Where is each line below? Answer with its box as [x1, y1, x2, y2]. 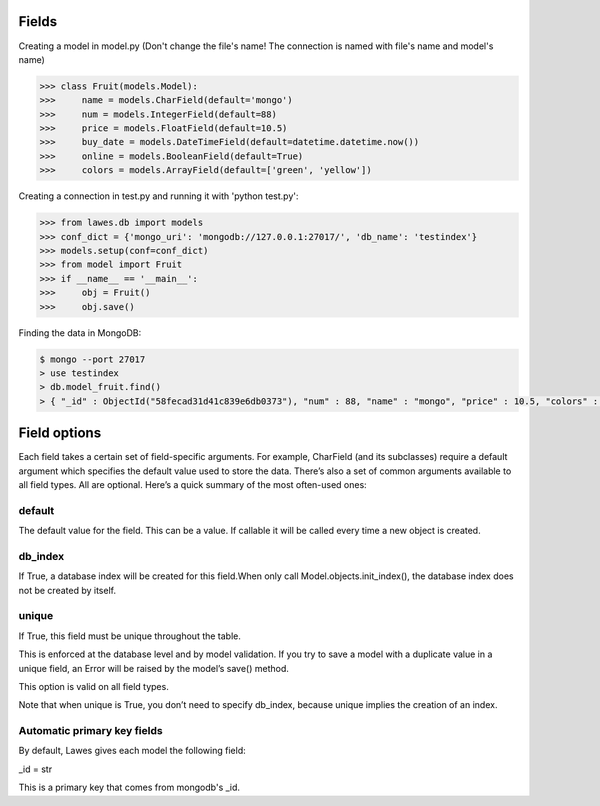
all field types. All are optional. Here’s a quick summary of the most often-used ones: [18, 478, 367, 490]
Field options [18, 425, 102, 442]
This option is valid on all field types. [18, 680, 169, 692]
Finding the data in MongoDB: [18, 326, 142, 339]
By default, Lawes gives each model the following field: [18, 745, 246, 757]
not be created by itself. [18, 584, 117, 596]
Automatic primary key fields [18, 724, 164, 738]
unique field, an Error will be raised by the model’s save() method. [18, 662, 289, 674]
